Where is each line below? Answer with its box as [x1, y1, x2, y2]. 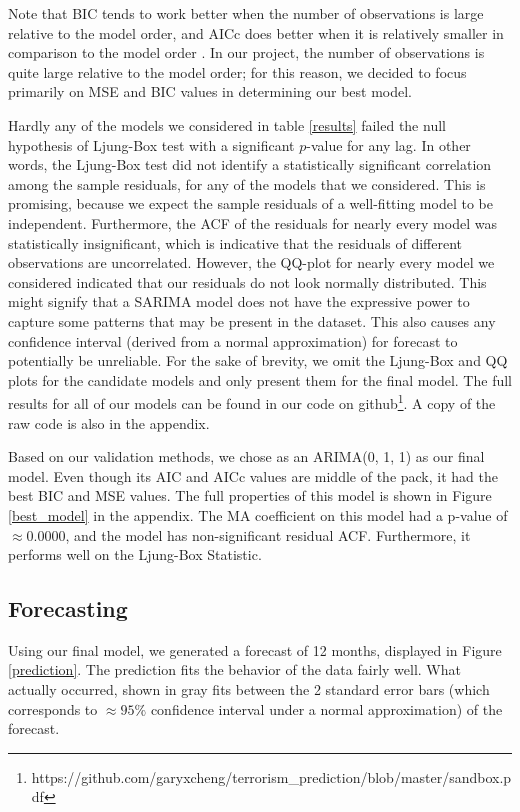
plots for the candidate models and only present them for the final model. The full [8, 369, 512, 390]
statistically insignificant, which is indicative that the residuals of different [8, 232, 463, 253]
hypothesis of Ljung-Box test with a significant [8, 134, 295, 155]
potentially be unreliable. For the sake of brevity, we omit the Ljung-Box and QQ [8, 350, 508, 371]
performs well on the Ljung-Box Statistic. [8, 544, 262, 565]
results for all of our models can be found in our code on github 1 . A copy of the [8, 390, 496, 413]
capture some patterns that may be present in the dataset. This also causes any [8, 310, 496, 331]
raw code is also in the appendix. [8, 412, 210, 433]
